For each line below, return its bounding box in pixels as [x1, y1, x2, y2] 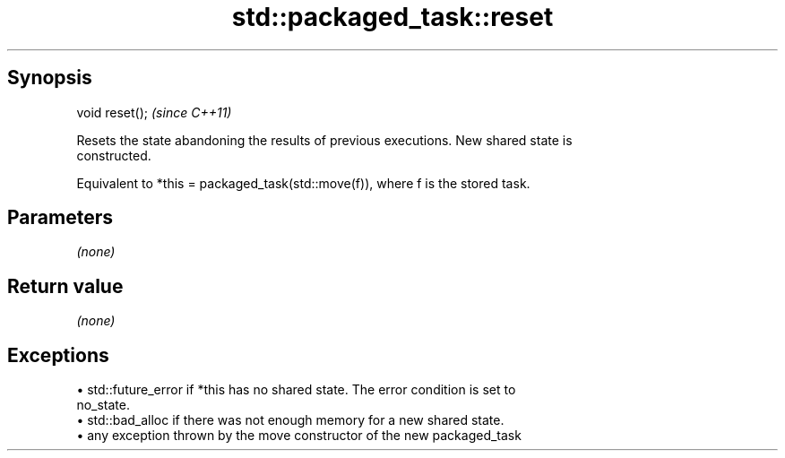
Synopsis [7, 66, 92, 90]
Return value [7, 274, 124, 298]
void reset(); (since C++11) [76, 104, 232, 120]
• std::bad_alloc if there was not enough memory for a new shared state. [76, 412, 505, 428]
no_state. [76, 397, 130, 413]
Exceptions [7, 343, 109, 367]
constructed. [76, 147, 151, 163]
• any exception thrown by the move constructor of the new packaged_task [76, 428, 522, 444]
